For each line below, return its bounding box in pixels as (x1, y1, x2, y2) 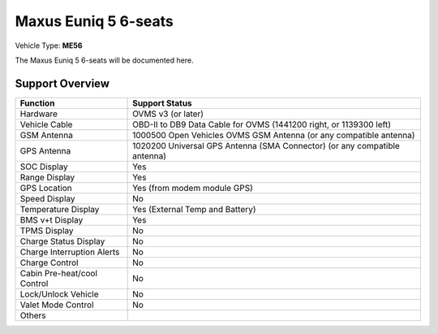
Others (19, 310, 46, 321)
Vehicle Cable (19, 119, 73, 130)
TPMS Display (19, 224, 74, 236)
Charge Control (19, 257, 79, 268)
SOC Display (19, 161, 68, 172)
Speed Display (19, 193, 76, 204)
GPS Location (19, 182, 72, 193)
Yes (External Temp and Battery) (132, 203, 256, 215)
